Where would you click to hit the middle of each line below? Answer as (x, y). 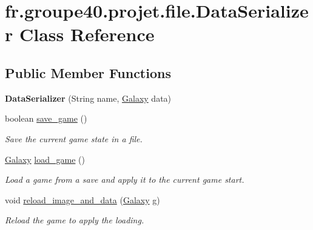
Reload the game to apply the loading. (75, 220)
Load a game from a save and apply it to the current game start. (125, 179)
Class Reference (87, 34)
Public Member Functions (88, 72)
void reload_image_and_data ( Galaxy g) (82, 199)
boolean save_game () (46, 118)
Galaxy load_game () (45, 159)
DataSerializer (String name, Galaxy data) (88, 98)
